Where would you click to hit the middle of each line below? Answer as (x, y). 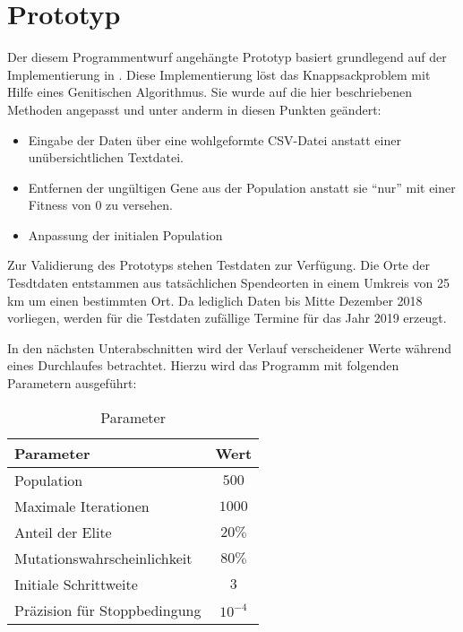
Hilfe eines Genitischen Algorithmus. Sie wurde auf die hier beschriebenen (210, 92)
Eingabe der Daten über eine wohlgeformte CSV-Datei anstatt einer (214, 139)
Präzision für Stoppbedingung (108, 610)
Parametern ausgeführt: (72, 383)
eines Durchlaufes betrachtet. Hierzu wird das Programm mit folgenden (203, 365)
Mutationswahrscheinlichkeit (103, 558)
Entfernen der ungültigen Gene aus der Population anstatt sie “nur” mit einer (242, 187)
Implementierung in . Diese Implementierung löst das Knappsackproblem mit (219, 74)
